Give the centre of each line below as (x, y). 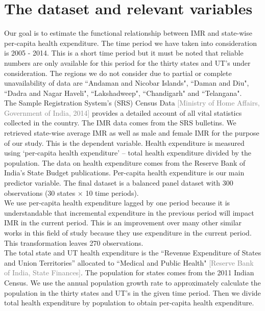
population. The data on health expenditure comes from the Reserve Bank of (125, 162)
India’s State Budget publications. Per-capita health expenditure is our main (124, 173)
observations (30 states (40, 192)
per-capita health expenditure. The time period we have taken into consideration (130, 43)
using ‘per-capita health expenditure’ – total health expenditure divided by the (128, 153)
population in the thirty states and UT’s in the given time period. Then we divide (132, 292)
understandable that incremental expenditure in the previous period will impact (129, 212)
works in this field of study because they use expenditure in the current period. (128, 232)
